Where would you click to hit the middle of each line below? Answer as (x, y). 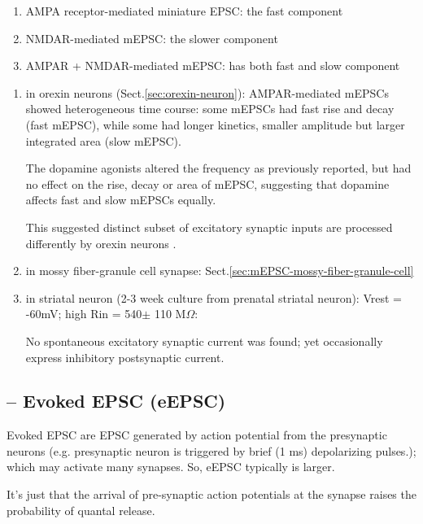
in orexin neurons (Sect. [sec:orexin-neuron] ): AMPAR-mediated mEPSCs (207, 92)
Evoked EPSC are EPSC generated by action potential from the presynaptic (197, 435)
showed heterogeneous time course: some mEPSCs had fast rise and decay (210, 109)
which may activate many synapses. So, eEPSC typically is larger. (171, 467)
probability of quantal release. (81, 510)
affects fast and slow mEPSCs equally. (121, 200)
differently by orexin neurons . (101, 243)
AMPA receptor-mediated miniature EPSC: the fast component (184, 11)
